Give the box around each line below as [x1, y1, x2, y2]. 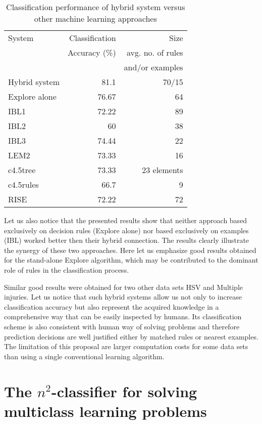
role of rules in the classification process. [4, 264, 129, 275]
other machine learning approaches [34, 13, 157, 24]
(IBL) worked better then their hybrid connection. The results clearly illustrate [4, 235, 249, 245]
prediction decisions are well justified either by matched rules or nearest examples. [4, 331, 258, 342]
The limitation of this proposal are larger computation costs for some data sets [4, 341, 248, 352]
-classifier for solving [51, 380, 197, 401]
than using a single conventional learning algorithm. [4, 351, 165, 361]
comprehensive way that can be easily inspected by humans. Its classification [4, 311, 242, 322]
